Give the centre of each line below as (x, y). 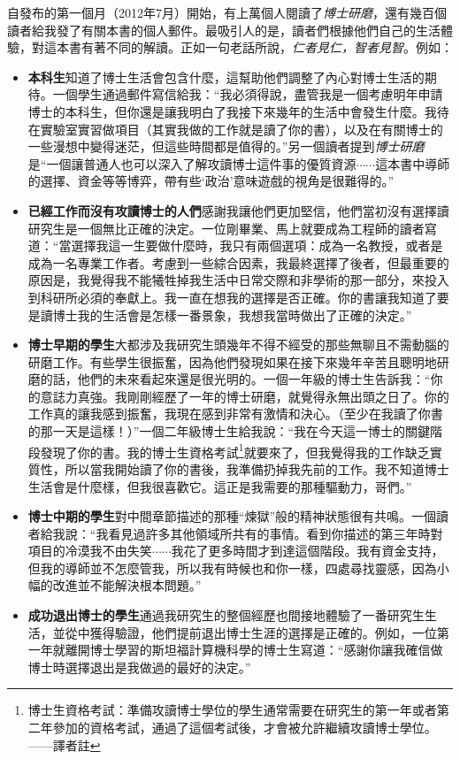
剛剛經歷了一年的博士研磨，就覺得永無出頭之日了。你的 (288, 396)
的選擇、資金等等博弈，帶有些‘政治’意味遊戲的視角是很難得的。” (211, 181)
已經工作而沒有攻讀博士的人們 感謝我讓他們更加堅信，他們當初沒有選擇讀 (238, 210)
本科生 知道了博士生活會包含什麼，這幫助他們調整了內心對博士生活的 (226, 77)
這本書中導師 (413, 163)
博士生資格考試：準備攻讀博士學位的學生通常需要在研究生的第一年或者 (232, 710)
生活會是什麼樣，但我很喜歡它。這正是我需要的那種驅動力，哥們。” (220, 486)
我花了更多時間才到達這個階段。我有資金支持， (307, 551)
